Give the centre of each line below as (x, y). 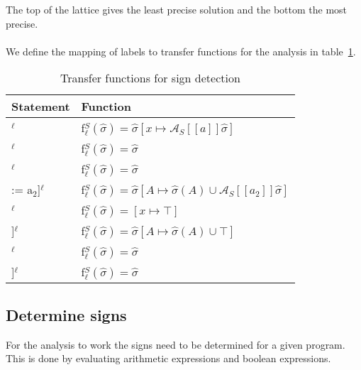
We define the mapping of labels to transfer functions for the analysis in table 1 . (181, 51)
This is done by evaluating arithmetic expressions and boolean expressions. (168, 358)
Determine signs (66, 314)
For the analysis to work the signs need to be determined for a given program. (176, 344)
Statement (41, 107)
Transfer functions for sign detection (150, 78)
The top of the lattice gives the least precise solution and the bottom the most (177, 9)
